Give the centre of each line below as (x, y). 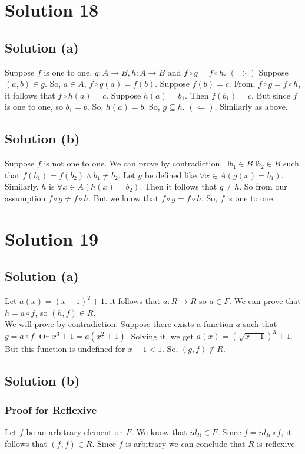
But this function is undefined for (65, 349)
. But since (271, 95)
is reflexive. (277, 443)
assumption (25, 197)
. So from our (263, 186)
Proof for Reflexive (51, 409)
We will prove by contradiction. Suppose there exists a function (119, 324)
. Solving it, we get (160, 336)
